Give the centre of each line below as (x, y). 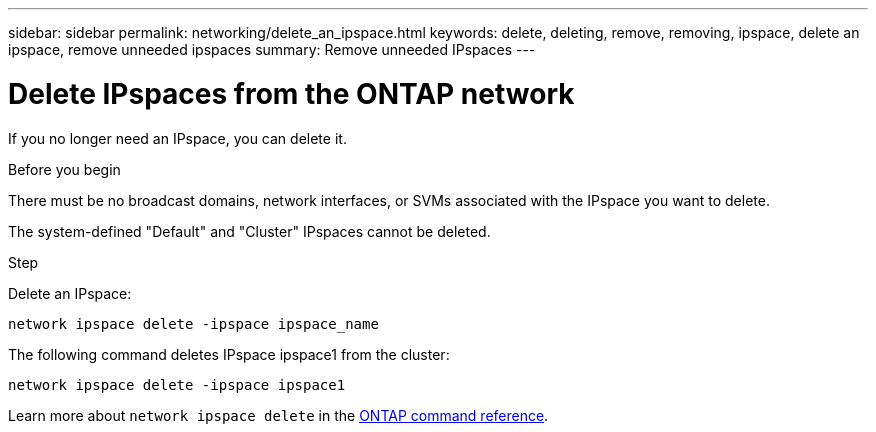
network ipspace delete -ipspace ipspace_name (193, 323)
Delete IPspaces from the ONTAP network (291, 93)
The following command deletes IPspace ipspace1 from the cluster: (229, 354)
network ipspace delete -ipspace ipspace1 (177, 384)
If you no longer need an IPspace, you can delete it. (177, 138)
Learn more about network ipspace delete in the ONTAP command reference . (278, 415)
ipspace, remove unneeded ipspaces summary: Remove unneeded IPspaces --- (272, 49)
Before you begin (64, 169)
